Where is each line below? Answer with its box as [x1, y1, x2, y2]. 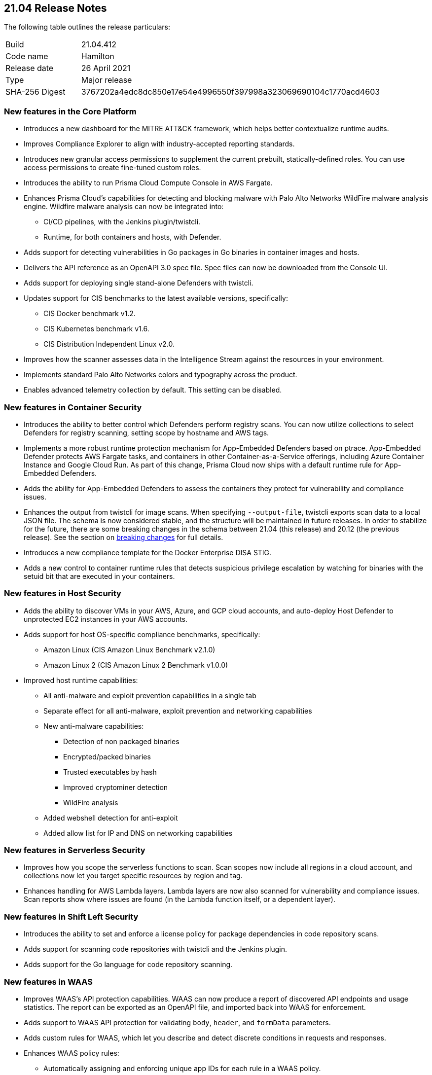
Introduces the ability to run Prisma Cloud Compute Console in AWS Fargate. [24, 179, 273, 187]
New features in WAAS [4, 976, 93, 987]
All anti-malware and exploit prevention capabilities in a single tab [43, 691, 256, 700]
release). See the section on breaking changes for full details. [24, 533, 223, 541]
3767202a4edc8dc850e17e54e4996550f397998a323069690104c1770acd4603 [81, 87, 380, 97]
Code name [5, 51, 48, 62]
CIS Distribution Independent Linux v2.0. [43, 340, 175, 349]
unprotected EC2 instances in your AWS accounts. [24, 614, 188, 623]
